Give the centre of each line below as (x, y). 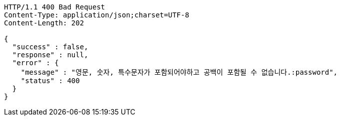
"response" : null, (50, 55)
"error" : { (35, 63)
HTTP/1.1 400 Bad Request (55, 7)
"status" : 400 (50, 81)
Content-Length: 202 (44, 23)
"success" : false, (50, 47)
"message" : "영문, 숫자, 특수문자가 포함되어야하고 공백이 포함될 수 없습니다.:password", (179, 72)
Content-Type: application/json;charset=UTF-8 (97, 15)
